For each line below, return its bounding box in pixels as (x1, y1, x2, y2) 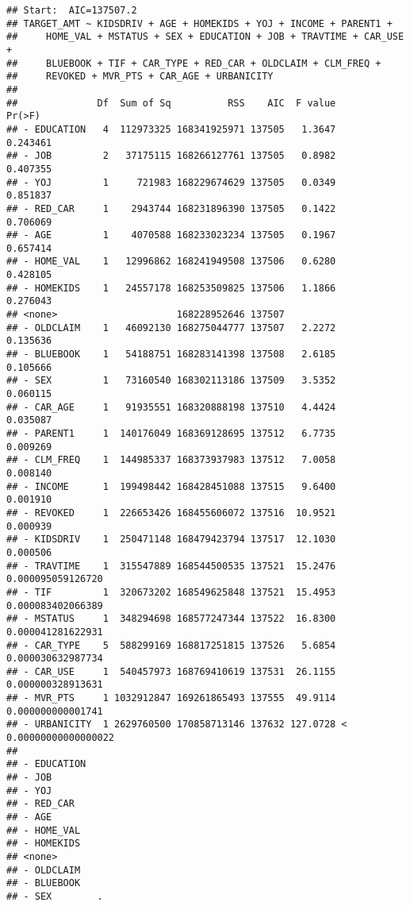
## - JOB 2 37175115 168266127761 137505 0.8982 (6, 150, 336, 162)
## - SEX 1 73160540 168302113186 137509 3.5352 (6, 375, 336, 387)
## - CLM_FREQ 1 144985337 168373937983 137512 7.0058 (6, 454, 336, 466)
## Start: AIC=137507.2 (6, 5, 137, 16)
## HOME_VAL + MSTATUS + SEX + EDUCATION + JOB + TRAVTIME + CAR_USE (6, 31, 404, 43)
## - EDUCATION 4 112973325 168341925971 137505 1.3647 (6, 123, 336, 135)
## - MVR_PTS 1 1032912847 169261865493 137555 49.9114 (6, 692, 336, 704)
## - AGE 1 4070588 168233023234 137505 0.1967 (6, 229, 336, 241)
